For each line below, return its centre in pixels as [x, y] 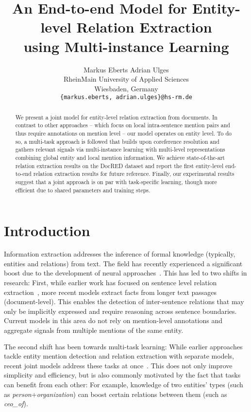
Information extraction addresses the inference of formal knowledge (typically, [120, 254]
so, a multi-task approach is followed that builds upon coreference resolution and [117, 141]
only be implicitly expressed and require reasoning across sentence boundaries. [120, 311]
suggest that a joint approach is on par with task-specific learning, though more [116, 181]
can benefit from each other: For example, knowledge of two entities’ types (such [124, 384]
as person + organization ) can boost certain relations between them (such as [116, 394]
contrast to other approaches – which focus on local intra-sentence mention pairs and [123, 125]
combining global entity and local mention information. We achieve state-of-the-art [120, 158]
